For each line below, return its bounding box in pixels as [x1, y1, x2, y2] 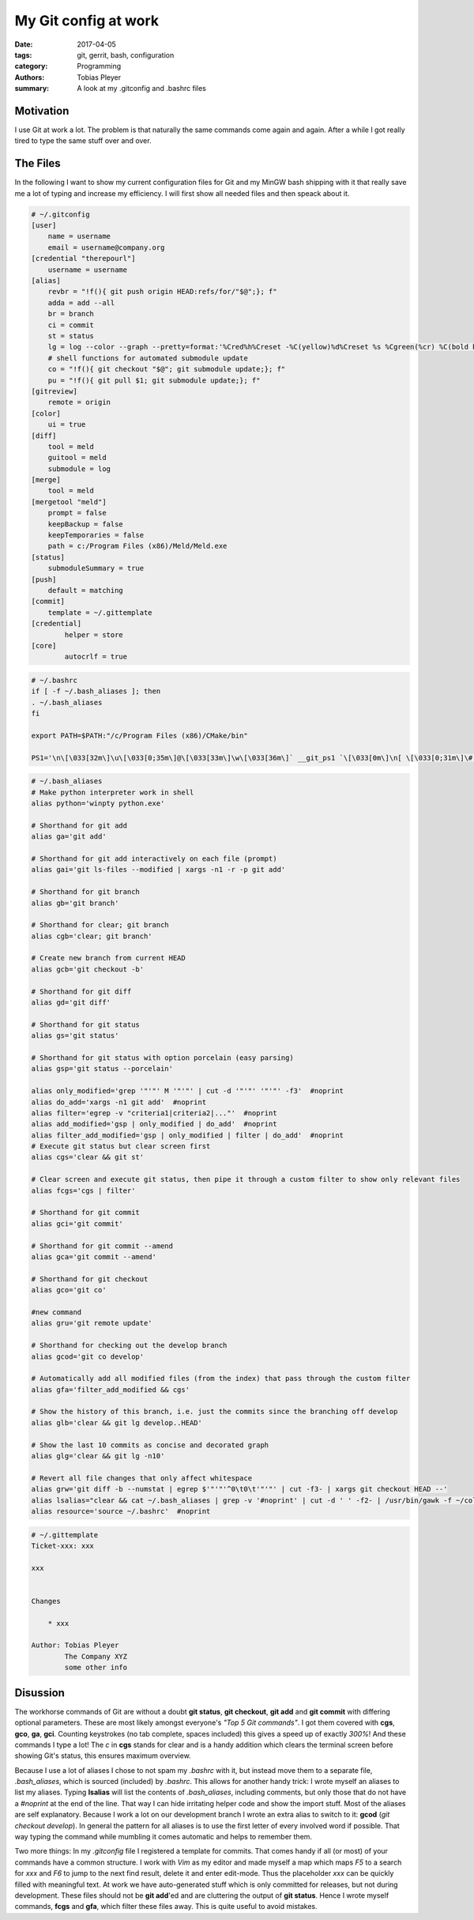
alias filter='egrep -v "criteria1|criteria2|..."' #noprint [31, 1108, 277, 1118]
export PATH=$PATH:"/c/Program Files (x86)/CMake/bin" [31, 731, 248, 740]
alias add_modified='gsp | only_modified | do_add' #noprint [31, 1119, 277, 1129]
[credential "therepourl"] [31, 254, 136, 263]
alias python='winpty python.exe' [31, 798, 165, 808]
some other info [64, 1663, 128, 1672]
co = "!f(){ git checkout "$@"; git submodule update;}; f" [47, 364, 286, 374]
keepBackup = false [47, 519, 124, 529]
